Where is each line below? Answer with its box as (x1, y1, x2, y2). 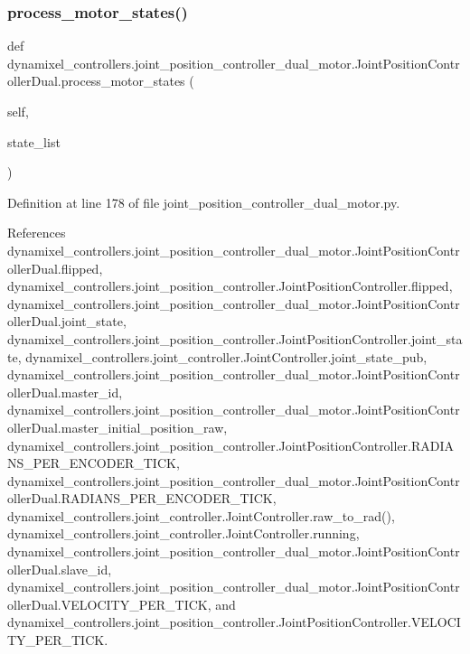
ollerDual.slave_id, (7, 559, 112, 578)
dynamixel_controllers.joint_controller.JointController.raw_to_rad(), (7, 506, 395, 525)
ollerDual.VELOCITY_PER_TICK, (7, 594, 211, 613)
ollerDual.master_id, (7, 382, 123, 401)
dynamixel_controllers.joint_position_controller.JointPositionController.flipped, (7, 276, 453, 295)
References (7, 223, 66, 242)
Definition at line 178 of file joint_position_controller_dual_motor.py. (7, 192, 400, 211)
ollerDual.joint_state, (7, 312, 127, 331)
